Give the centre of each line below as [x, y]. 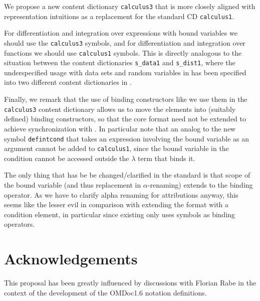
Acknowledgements [71, 259]
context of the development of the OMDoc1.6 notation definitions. [105, 292]
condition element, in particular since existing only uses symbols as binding [120, 214]
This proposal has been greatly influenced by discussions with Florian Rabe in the [130, 283]
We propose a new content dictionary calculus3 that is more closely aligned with [130, 6]
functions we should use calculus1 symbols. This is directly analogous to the [123, 52]
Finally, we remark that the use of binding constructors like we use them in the [126, 99]
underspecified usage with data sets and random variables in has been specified [125, 72]
